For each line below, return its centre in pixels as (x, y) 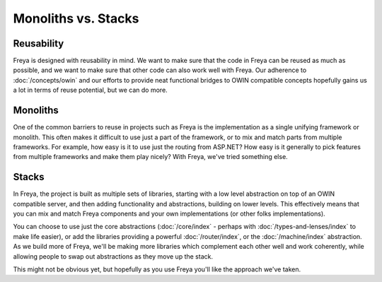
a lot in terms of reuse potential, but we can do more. (90, 90)
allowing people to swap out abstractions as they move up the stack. (113, 256)
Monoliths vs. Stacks (76, 18)
